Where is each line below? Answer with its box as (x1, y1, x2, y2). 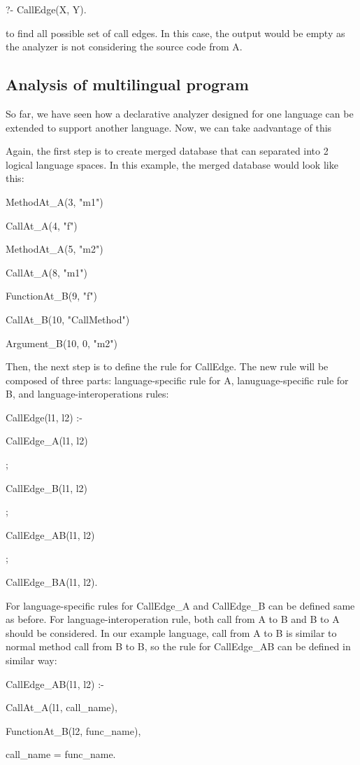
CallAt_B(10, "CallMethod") (6, 311, 130, 326)
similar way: (6, 653, 57, 668)
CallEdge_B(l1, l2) (6, 480, 88, 495)
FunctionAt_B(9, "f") (6, 288, 98, 303)
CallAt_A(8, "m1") (6, 265, 88, 279)
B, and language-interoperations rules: (6, 386, 169, 401)
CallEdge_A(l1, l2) (6, 433, 88, 448)
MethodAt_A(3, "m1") (6, 194, 103, 209)
